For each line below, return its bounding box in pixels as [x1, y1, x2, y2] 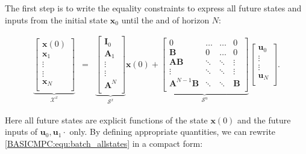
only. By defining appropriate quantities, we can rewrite [69, 125, 276, 138]
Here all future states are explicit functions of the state [5, 113, 208, 126]
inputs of [5, 125, 38, 138]
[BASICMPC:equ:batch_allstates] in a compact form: [5, 137, 203, 149]
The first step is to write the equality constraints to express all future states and [5, 2, 302, 14]
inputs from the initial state [5, 13, 108, 26]
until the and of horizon [121, 13, 210, 26]
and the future [237, 113, 291, 126]
